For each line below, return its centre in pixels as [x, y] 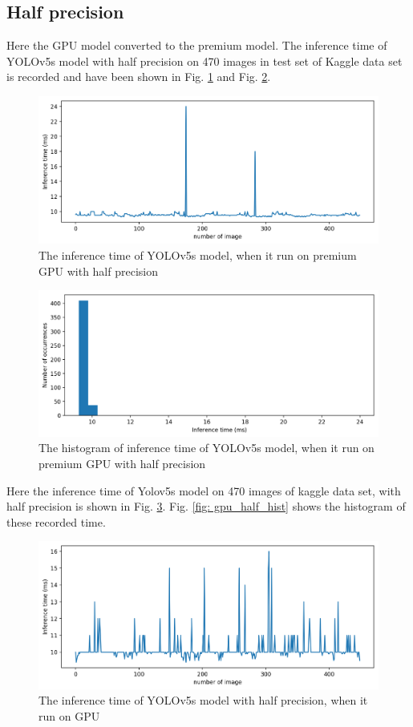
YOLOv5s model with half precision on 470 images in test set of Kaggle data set [204, 61]
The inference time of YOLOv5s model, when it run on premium [198, 255]
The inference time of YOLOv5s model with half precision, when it [203, 700]
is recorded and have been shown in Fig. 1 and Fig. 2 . [139, 77]
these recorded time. [56, 521]
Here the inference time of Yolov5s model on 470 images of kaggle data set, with [204, 490]
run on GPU [69, 715]
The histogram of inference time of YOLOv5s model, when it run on [206, 448]
